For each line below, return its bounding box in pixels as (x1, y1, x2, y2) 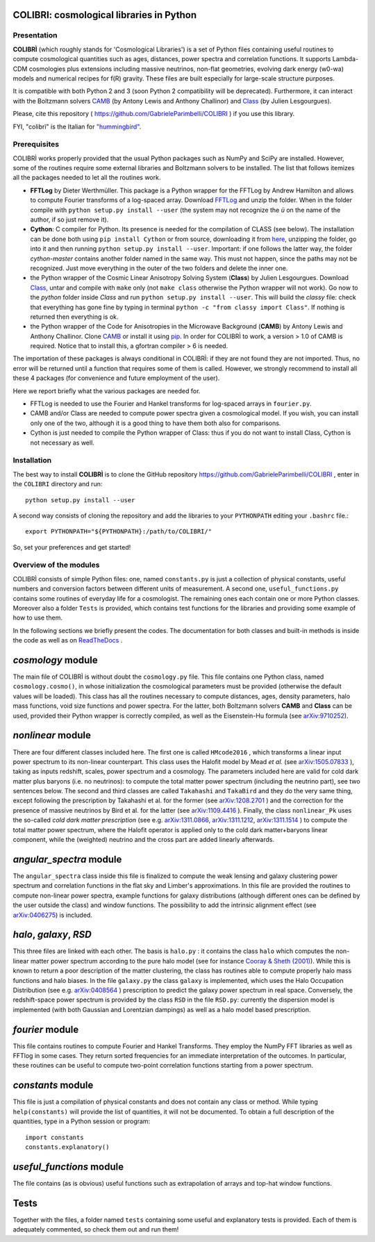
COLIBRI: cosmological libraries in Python (12, 9, 197, 21)
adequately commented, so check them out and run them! (12, 1225, 179, 1234)
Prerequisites (12, 140, 59, 149)
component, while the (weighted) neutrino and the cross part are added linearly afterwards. (12, 836, 274, 844)
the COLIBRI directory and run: (12, 480, 103, 488)
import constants (25, 1133, 84, 1141)
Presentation (12, 31, 58, 40)
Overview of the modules (12, 560, 100, 570)
